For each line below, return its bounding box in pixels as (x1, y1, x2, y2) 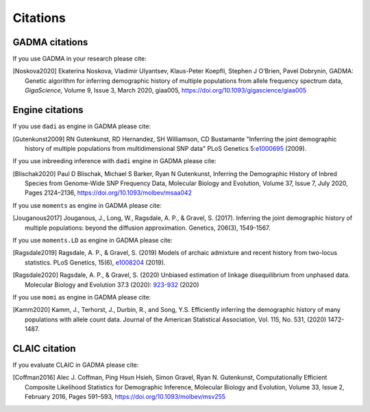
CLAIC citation (12, 343, 76, 354)
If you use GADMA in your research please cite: (12, 55, 147, 63)
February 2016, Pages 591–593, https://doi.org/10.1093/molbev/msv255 (25, 393, 226, 401)
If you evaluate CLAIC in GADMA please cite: (12, 361, 139, 369)
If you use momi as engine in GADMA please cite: (12, 293, 151, 301)
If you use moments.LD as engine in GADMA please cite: (12, 237, 173, 245)
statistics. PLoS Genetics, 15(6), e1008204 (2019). (25, 258, 166, 267)
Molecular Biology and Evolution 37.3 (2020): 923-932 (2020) (25, 280, 199, 289)
